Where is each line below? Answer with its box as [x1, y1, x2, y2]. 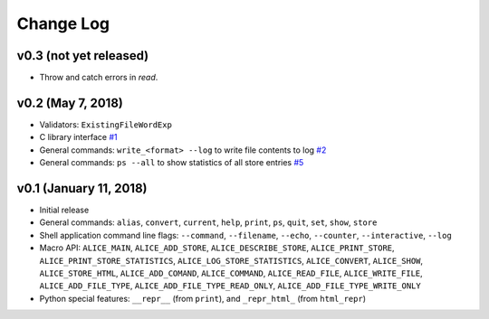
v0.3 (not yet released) [16, 48, 149, 63]
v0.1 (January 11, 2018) [16, 181, 148, 196]
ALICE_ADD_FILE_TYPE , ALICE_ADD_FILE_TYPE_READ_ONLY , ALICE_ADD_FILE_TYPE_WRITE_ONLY [39, 280, 421, 291]
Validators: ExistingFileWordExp [39, 118, 172, 130]
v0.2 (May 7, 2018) [16, 95, 124, 110]
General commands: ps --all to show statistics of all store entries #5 [39, 157, 304, 168]
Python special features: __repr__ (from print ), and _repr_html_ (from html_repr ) [39, 293, 367, 304]
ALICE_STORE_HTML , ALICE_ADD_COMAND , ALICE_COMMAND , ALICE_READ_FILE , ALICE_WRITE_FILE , [39, 267, 423, 278]
